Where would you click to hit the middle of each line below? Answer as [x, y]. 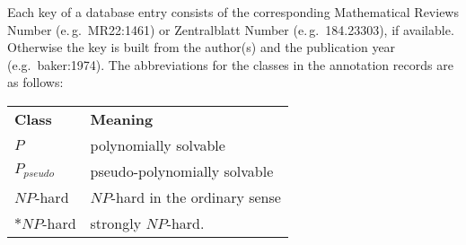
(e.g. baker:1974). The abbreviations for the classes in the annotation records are [230, 64]
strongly [116, 223]
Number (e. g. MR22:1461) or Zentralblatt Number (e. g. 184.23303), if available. [231, 29]
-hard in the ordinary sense [196, 197]
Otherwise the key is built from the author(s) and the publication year [202, 47]
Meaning [122, 118]
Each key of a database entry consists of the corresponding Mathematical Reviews [233, 12]
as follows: [35, 82]
